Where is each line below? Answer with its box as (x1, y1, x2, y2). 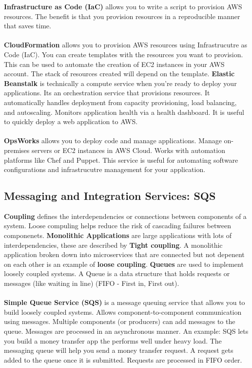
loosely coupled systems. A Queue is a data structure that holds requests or (4, 268, 230, 279)
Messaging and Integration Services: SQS (4, 188, 216, 203)
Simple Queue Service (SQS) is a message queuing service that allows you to (4, 297, 245, 307)
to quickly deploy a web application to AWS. (4, 116, 138, 127)
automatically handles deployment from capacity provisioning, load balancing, (4, 97, 237, 107)
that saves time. (4, 21, 51, 31)
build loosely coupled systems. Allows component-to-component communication (4, 306, 242, 317)
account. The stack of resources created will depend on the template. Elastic (4, 68, 235, 79)
